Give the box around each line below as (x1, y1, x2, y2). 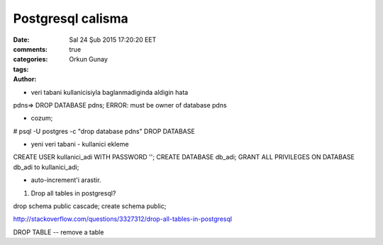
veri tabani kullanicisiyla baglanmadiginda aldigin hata (30, 88, 189, 96)
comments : (13, 45, 48, 53)
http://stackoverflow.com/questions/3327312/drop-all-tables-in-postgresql (13, 215, 233, 223)
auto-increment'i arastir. (30, 176, 101, 184)
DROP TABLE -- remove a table (13, 227, 104, 237)
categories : (13, 55, 48, 64)
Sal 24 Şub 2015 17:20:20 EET (69, 35, 157, 44)
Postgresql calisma (13, 11, 129, 26)
